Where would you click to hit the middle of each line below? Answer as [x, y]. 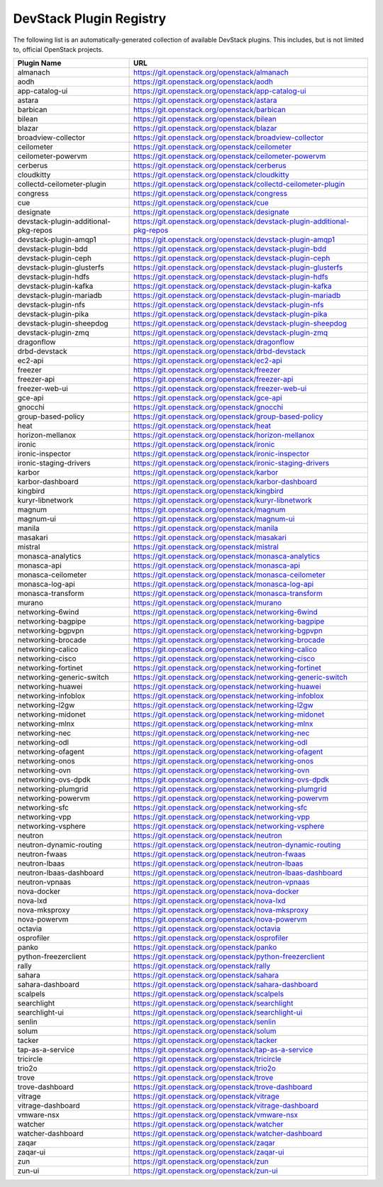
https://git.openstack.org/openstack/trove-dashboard [223, 1087]
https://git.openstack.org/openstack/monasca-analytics [227, 556]
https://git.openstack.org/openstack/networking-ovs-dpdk [232, 780]
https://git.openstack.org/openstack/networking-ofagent [228, 752]
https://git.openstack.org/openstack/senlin [205, 1022]
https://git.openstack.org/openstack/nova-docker [216, 892]
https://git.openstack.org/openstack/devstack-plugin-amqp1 [234, 240]
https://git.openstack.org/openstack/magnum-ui [214, 519]
